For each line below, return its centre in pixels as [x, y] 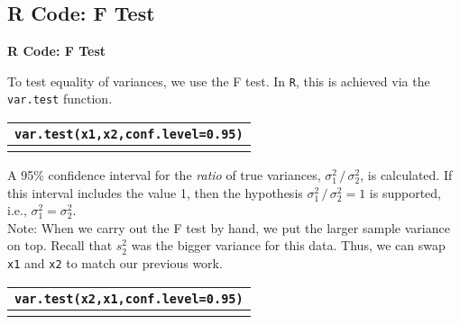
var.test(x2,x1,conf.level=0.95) [129, 298]
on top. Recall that [60, 245]
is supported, [405, 192]
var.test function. [60, 99]
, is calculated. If [406, 175]
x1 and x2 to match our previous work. [115, 263]
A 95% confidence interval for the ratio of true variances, [164, 175]
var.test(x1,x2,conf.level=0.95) [129, 135]
